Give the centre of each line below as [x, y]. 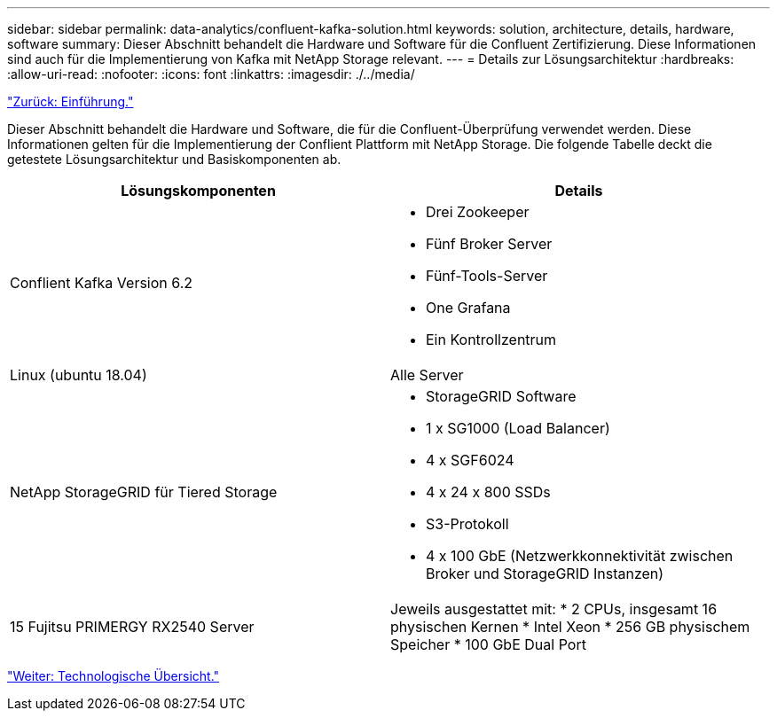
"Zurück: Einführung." [71, 101]
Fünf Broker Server [489, 244]
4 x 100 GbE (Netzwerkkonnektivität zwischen [580, 556]
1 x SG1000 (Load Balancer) [518, 428]
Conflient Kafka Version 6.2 [102, 283]
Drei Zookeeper [478, 212]
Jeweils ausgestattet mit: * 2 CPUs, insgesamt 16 [554, 609]
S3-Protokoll [467, 524]
